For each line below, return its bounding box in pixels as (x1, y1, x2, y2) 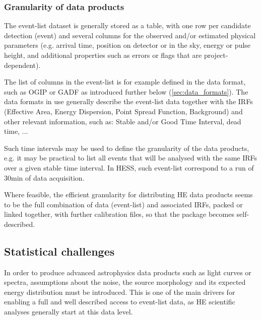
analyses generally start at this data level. (4, 306, 133, 317)
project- (204, 50, 228, 60)
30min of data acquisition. (4, 172, 85, 183)
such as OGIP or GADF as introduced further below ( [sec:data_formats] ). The (4, 86, 248, 97)
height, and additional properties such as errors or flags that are (4, 50, 202, 60)
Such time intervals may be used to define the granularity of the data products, (4, 142, 249, 153)
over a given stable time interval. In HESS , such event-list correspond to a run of (4, 162, 254, 173)
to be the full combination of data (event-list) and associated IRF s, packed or (4, 199, 243, 209)
